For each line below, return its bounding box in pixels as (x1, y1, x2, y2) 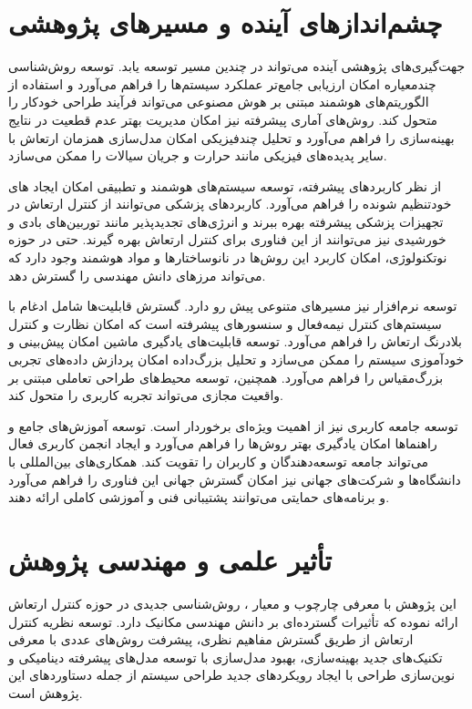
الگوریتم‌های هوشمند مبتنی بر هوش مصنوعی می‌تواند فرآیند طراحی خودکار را (8, 92, 429, 111)
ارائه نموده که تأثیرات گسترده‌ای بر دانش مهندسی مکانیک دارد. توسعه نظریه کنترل (8, 611, 458, 631)
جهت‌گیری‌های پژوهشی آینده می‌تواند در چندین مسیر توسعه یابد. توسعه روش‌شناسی (8, 57, 466, 76)
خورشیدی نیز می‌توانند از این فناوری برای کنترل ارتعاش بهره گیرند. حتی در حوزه (8, 230, 446, 249)
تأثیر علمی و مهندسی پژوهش (8, 540, 333, 578)
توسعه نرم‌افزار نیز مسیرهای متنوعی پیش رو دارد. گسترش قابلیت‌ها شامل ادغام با (8, 296, 457, 315)
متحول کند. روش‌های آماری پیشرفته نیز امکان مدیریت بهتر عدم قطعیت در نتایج (8, 109, 438, 128)
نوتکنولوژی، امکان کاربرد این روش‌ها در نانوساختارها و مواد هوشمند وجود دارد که (8, 248, 447, 267)
